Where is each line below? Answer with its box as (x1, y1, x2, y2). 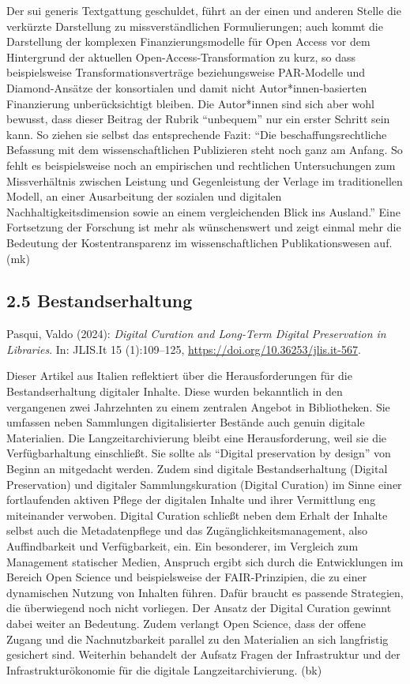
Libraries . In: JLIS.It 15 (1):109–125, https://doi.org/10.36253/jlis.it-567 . (6, 340, 361, 357)
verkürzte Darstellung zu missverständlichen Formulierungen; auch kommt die (6, 17, 383, 34)
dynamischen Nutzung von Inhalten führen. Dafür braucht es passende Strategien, (6, 584, 404, 600)
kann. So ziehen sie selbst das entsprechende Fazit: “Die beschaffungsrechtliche (6, 126, 387, 142)
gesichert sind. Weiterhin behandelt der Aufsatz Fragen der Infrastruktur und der (6, 646, 401, 663)
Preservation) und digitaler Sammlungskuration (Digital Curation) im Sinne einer (6, 475, 402, 492)
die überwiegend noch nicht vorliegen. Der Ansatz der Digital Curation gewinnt (6, 599, 392, 616)
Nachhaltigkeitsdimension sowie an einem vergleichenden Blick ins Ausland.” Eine (6, 203, 401, 220)
